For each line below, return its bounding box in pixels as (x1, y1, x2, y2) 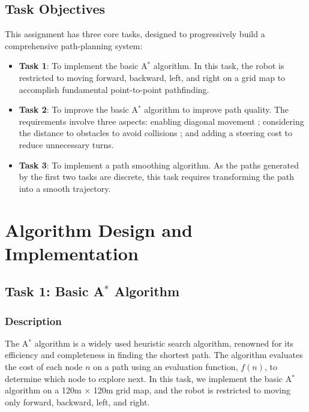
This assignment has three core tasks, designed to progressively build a (5, 28, 265, 40)
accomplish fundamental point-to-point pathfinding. (19, 83, 209, 95)
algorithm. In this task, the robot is (153, 59, 284, 72)
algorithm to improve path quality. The (144, 103, 289, 116)
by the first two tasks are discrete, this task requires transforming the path (19, 170, 295, 183)
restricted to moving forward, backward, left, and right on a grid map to (19, 71, 286, 83)
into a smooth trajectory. (19, 182, 111, 194)
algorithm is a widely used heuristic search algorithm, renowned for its (34, 336, 294, 349)
